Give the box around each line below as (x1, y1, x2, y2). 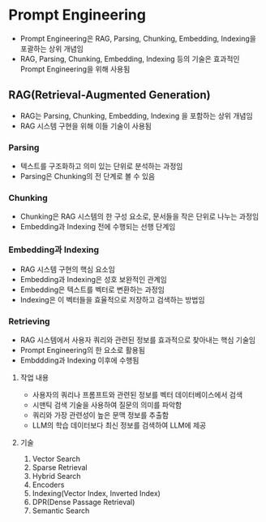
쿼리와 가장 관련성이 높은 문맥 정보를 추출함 (32, 410, 169, 420)
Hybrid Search (32, 471, 81, 481)
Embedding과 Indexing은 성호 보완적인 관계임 (19, 274, 168, 284)
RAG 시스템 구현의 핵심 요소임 (19, 264, 115, 274)
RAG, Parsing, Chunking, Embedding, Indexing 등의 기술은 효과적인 (19, 54, 240, 63)
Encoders (32, 480, 65, 489)
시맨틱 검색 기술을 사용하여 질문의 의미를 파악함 (32, 400, 182, 410)
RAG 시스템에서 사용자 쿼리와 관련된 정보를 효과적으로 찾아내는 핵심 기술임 (19, 335, 256, 345)
